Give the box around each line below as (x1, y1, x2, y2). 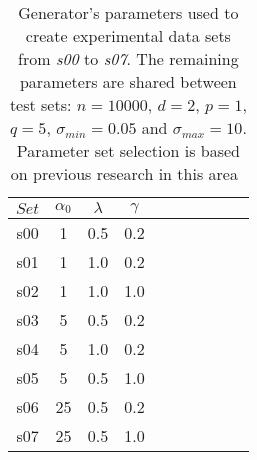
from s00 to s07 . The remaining (18, 47, 239, 70)
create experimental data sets (25, 24, 231, 47)
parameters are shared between (19, 70, 237, 93)
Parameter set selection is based (16, 139, 240, 162)
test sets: (9, 93, 72, 116)
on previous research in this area (10, 162, 238, 185)
